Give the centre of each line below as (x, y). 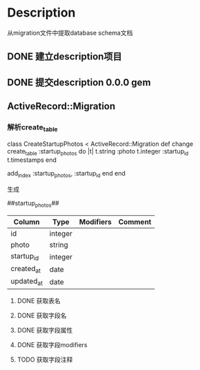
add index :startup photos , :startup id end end (67, 174)
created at (26, 269)
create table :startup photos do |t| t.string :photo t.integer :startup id (98, 152)
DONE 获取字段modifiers (52, 344)
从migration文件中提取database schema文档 (70, 33)
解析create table (32, 128)
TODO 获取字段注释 (45, 359)
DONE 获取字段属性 (45, 330)
